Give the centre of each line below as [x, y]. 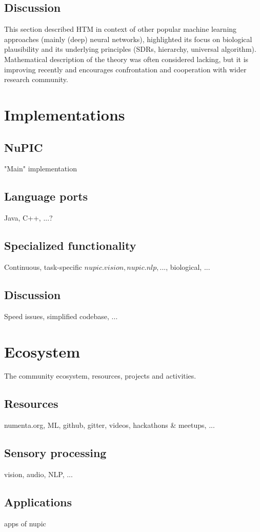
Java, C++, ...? [28, 218]
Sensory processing [55, 453]
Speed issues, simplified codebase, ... [61, 316]
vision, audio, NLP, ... [38, 474]
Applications [38, 502]
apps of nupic [25, 523]
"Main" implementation [41, 169]
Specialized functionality [70, 245]
